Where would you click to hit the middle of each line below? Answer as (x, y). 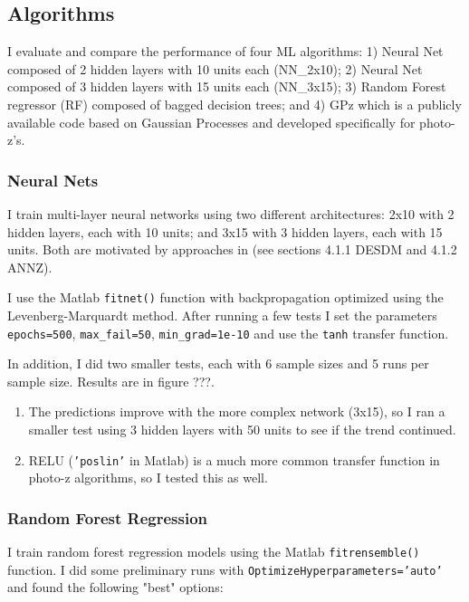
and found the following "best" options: (115, 587)
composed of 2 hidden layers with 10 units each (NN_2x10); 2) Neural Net (215, 68)
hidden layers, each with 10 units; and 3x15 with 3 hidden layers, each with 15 (225, 231)
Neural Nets (53, 180)
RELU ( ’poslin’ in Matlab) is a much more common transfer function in (234, 459)
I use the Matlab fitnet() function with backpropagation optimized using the (225, 297)
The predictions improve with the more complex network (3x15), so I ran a (237, 411)
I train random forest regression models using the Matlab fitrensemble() (214, 552)
